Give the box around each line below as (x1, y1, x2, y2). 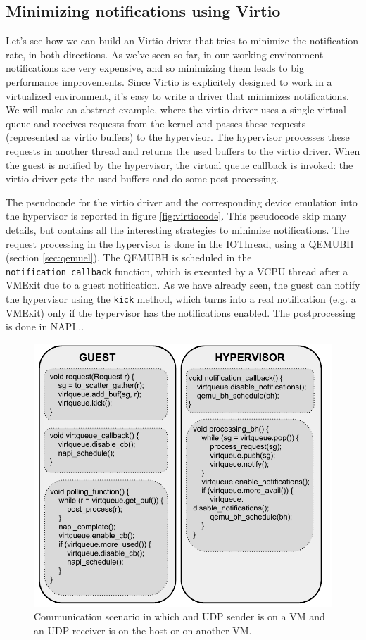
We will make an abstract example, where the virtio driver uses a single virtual (6, 102, 346, 117)
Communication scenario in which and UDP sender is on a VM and (34, 609, 325, 624)
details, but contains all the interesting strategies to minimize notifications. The (6, 222, 350, 237)
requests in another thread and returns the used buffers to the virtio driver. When (6, 143, 360, 158)
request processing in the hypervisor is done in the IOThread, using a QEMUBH (6, 236, 354, 251)
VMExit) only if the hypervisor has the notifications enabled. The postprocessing (6, 305, 356, 320)
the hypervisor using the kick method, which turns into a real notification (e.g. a (6, 291, 356, 306)
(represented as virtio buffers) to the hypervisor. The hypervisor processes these (6, 130, 350, 144)
